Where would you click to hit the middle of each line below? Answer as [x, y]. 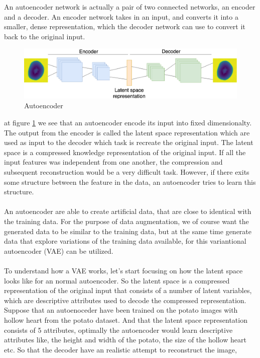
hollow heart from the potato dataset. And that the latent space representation [126, 319]
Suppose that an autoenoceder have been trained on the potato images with [121, 310]
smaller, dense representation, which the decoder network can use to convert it [125, 26]
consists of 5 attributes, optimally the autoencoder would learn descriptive [118, 330]
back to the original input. [45, 36]
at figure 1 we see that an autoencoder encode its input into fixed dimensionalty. [128, 123]
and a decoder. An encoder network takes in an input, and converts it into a [121, 16]
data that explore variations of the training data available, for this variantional [125, 241]
